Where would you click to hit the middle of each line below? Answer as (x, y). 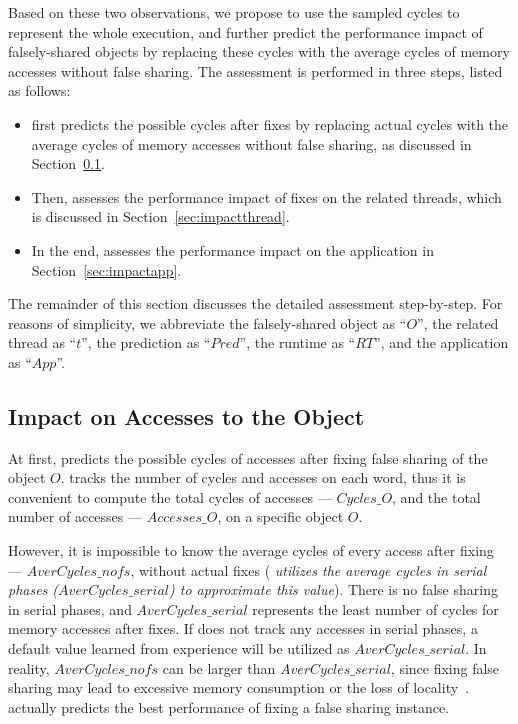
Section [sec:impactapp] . (106, 269)
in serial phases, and (70, 608)
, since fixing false (445, 667)
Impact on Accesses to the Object (186, 415)
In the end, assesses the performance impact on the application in (232, 249)
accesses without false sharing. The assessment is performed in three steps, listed (255, 70)
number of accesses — (75, 516)
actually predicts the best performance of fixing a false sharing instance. (229, 706)
